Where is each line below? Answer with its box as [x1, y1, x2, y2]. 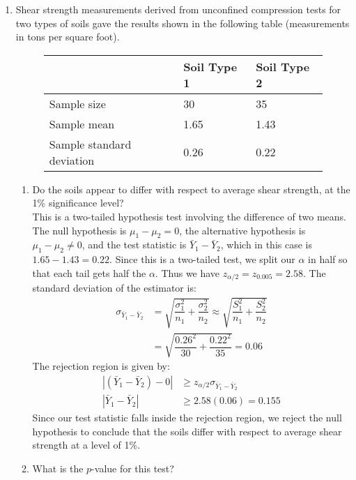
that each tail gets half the [32, 265, 146, 280]
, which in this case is [220, 237, 312, 252]
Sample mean [49, 115, 115, 132]
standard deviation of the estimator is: [32, 280, 196, 295]
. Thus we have [155, 265, 220, 280]
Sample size [49, 95, 106, 112]
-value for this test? [91, 460, 174, 475]
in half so [308, 252, 348, 267]
